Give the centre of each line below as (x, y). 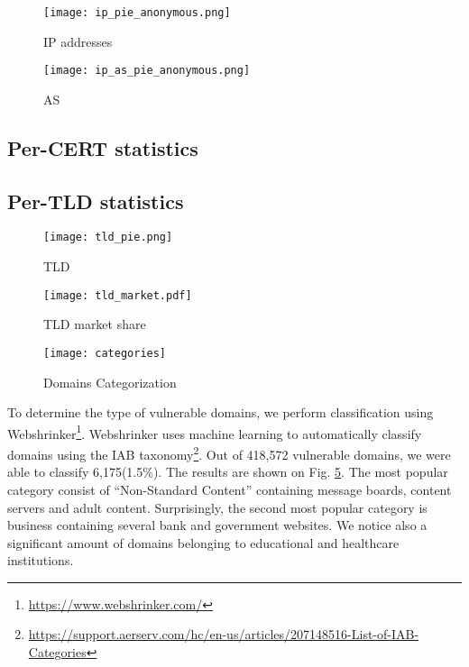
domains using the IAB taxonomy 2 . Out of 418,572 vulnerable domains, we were (229, 453)
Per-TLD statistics (96, 201)
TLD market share (95, 324)
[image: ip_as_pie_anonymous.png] (147, 71)
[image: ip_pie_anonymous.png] (137, 13)
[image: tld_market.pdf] (118, 295)
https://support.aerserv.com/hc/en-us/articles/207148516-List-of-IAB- (224, 634)
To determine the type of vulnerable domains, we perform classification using (221, 412)
